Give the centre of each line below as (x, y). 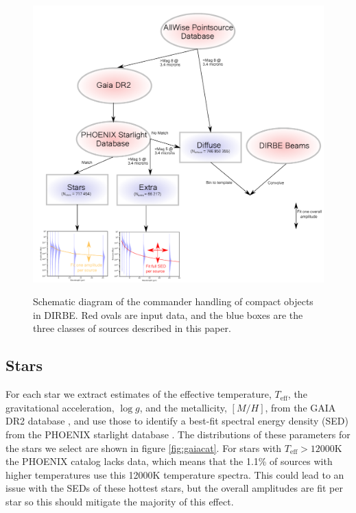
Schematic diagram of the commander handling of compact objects (173, 301)
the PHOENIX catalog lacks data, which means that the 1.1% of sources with (169, 461)
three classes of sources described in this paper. (132, 328)
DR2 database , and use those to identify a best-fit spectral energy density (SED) (177, 421)
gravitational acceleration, (60, 407)
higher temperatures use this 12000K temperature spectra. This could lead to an (175, 474)
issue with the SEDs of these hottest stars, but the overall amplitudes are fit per (174, 488)
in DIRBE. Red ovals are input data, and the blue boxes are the (168, 314)
